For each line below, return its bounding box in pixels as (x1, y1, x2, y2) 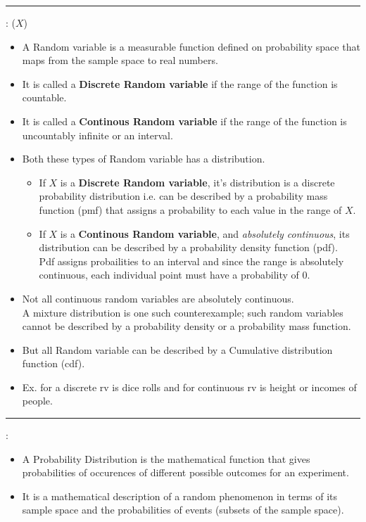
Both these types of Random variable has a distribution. (22, 151, 265, 166)
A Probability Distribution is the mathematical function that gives (22, 451, 310, 466)
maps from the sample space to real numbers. (22, 53, 218, 68)
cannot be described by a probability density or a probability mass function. (22, 319, 351, 333)
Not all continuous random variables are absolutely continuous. (22, 291, 294, 305)
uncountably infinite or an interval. (22, 127, 173, 142)
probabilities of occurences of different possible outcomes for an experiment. (22, 465, 349, 480)
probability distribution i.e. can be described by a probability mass (39, 189, 328, 203)
